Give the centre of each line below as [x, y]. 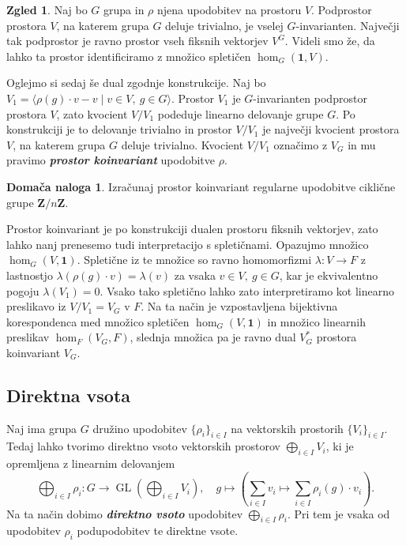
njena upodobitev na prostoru [229, 9]
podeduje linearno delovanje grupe [241, 113]
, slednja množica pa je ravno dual [213, 337]
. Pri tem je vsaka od [338, 513]
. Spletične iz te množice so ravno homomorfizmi [194, 260]
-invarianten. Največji [348, 25]
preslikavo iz [36, 306]
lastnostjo [30, 275]
